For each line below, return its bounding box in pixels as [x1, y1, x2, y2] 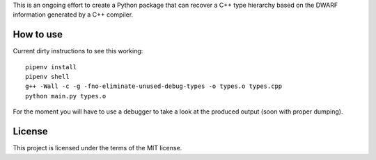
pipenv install [25, 63, 77, 71]
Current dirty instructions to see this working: [13, 47, 143, 55]
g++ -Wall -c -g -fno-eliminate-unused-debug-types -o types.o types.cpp [25, 82, 283, 90]
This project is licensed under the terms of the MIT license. [13, 144, 182, 152]
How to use [13, 28, 63, 41]
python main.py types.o [25, 92, 107, 100]
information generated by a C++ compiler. [13, 10, 134, 19]
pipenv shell [25, 73, 70, 81]
